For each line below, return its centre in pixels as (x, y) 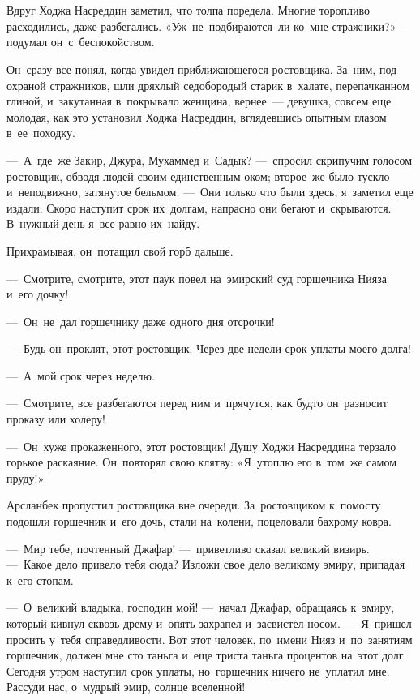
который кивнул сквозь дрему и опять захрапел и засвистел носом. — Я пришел (209, 623)
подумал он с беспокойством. (81, 42)
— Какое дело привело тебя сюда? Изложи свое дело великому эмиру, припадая (206, 564)
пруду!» (26, 477)
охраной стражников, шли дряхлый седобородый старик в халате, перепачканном (208, 85)
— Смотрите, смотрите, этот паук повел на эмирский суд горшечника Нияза (197, 278)
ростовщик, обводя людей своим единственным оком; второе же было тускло (198, 176)
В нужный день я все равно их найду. (103, 223)
